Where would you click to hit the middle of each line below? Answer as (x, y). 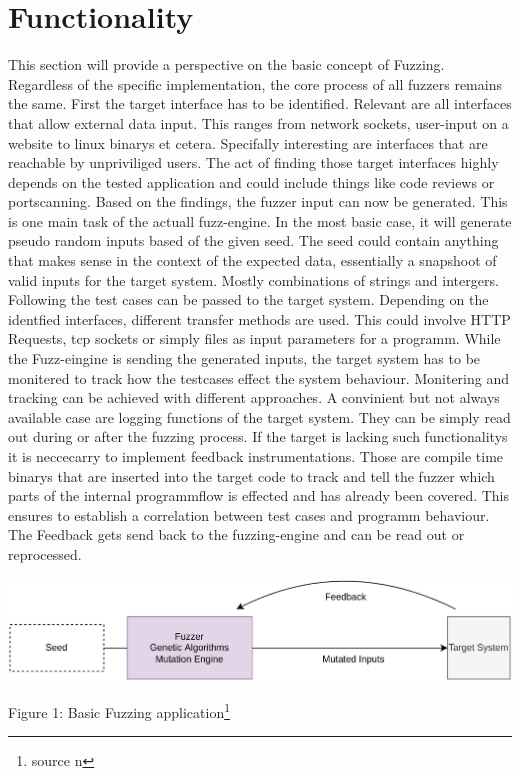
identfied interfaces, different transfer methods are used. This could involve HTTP (259, 318)
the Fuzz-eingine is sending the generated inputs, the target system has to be (244, 358)
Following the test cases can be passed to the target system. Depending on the (248, 299)
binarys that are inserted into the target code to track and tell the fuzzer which (251, 475)
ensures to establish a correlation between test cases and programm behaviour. (249, 514)
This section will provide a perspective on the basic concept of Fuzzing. (226, 64)
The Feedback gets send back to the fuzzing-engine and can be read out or (236, 534)
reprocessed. (45, 553)
